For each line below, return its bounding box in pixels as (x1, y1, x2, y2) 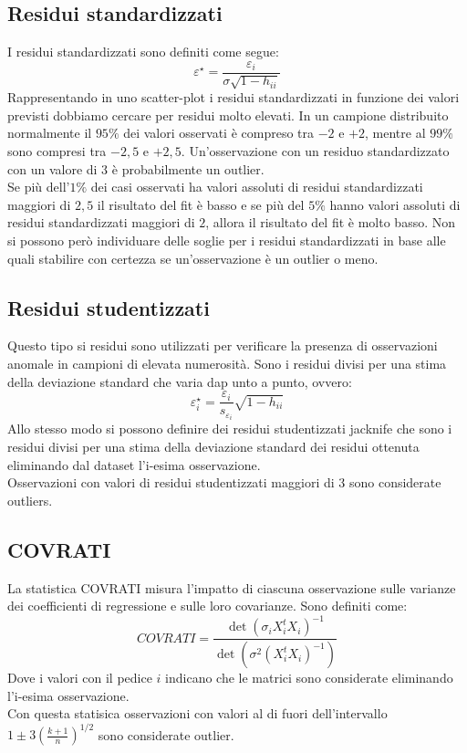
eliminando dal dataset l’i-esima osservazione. (7, 455, 261, 474)
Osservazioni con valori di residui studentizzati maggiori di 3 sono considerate (7, 473, 441, 492)
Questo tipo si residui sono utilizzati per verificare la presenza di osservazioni (7, 336, 438, 355)
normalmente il (7, 123, 92, 142)
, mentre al (365, 123, 426, 142)
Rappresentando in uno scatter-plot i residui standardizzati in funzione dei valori (7, 88, 460, 107)
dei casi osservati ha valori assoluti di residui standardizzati (90, 177, 423, 196)
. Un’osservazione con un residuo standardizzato (181, 141, 450, 161)
